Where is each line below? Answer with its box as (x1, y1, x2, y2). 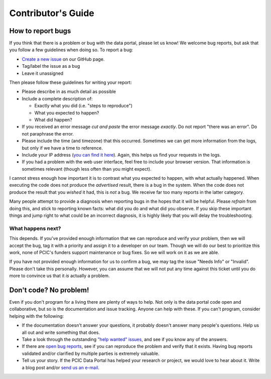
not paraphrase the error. (22, 131, 74, 137)
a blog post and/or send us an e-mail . (22, 364, 100, 370)
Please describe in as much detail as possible (22, 88, 116, 95)
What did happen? (34, 116, 72, 122)
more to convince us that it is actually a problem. (9, 273, 110, 279)
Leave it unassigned (22, 70, 64, 76)
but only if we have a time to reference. (22, 145, 103, 151)
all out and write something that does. (22, 329, 100, 335)
